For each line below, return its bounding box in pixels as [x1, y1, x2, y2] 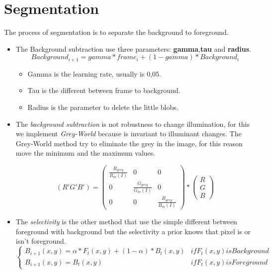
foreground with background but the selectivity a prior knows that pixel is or [15, 226, 251, 236]
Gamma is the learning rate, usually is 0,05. [27, 68, 161, 79]
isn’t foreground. [15, 236, 66, 246]
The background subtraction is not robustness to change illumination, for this [15, 118, 250, 129]
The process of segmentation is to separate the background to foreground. [4, 27, 229, 37]
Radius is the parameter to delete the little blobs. [27, 101, 179, 112]
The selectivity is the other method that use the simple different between [15, 216, 237, 227]
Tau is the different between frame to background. [27, 85, 181, 95]
